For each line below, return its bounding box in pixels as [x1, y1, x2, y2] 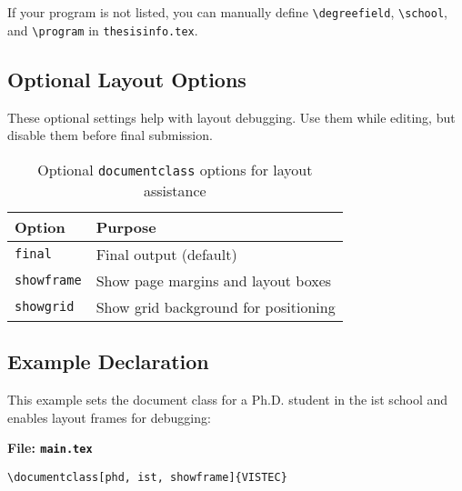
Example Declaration [7, 347, 209, 376]
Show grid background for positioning [95, 296, 336, 317]
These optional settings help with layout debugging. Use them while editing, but [7, 107, 456, 126]
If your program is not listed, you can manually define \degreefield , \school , [7, 3, 448, 21]
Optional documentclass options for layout [37, 158, 313, 180]
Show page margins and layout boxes [95, 269, 332, 291]
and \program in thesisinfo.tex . [7, 20, 198, 39]
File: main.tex [7, 438, 93, 457]
